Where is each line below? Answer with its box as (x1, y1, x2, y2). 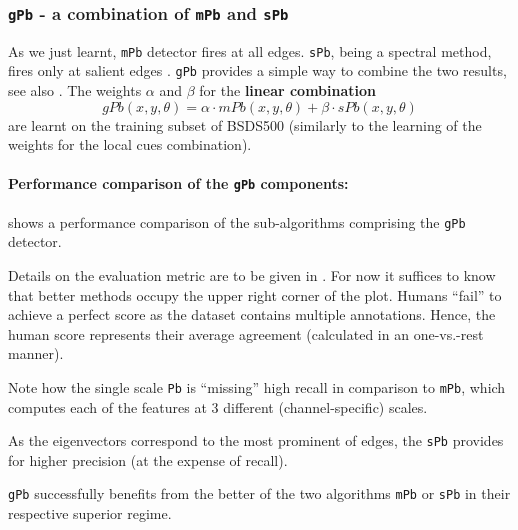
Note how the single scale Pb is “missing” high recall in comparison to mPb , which (8, 376, 506, 397)
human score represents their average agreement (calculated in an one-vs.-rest (8, 323, 484, 344)
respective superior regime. (8, 503, 172, 524)
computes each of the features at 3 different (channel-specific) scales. (8, 396, 428, 417)
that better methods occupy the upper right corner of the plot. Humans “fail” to (8, 284, 502, 305)
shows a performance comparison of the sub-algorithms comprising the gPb (8, 211, 466, 232)
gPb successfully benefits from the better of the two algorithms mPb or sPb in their (8, 483, 511, 504)
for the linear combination (199, 80, 377, 101)
